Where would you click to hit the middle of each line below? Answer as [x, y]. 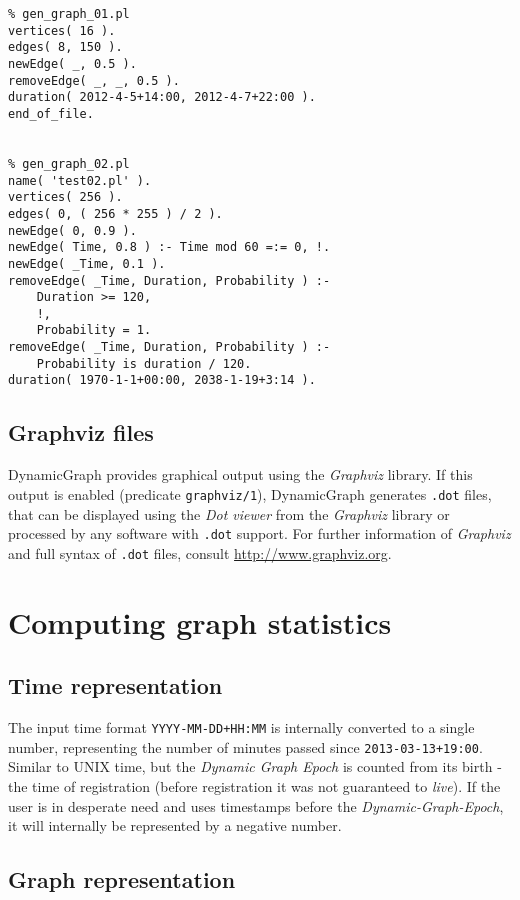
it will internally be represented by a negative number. [175, 825]
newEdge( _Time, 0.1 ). [87, 263]
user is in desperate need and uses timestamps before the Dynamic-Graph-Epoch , [256, 805]
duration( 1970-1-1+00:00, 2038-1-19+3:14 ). [162, 380]
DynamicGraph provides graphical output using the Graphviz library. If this [240, 474]
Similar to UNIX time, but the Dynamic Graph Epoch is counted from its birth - [255, 766]
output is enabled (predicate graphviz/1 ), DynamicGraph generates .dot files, [250, 493]
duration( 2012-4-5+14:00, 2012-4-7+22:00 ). [162, 97]
